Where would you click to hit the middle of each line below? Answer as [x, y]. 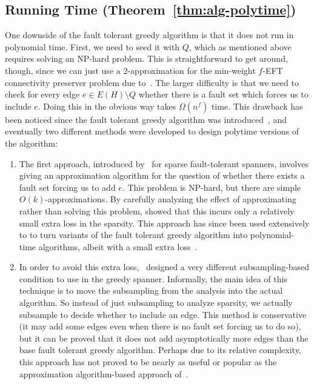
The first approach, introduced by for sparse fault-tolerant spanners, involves [164, 163]
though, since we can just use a [63, 70]
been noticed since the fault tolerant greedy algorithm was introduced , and [146, 119]
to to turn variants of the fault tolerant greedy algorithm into [133, 235]
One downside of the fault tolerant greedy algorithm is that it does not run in [149, 35]
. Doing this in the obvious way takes [107, 106]
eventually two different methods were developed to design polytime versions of [152, 131]
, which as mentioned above [240, 46]
